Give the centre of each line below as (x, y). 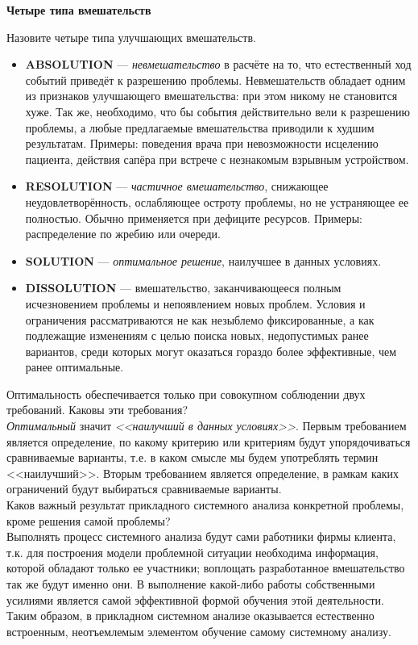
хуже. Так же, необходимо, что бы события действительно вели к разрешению (218, 111)
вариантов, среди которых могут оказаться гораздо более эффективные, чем (211, 351)
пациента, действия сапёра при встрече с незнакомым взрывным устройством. (217, 159)
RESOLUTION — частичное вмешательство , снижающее (177, 186)
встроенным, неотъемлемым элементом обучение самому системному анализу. (199, 631)
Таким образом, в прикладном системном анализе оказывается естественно (190, 616)
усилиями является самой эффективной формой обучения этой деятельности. (195, 599)
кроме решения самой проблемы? (89, 520)
